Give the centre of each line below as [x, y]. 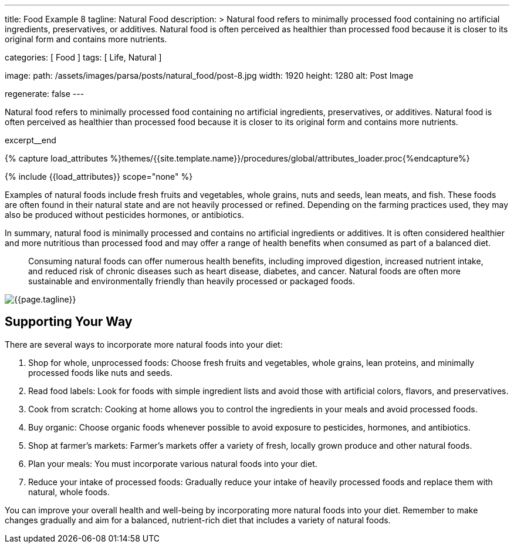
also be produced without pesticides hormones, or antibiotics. [124, 215]
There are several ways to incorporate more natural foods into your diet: [144, 344]
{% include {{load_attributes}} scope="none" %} [99, 176]
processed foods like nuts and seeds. [100, 372]
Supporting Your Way [69, 322]
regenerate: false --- [45, 94]
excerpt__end [31, 140]
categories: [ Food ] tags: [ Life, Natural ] [83, 57]
